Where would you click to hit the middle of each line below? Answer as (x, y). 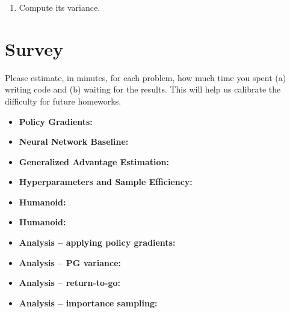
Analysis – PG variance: (70, 262)
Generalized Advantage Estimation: (94, 161)
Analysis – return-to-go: (70, 283)
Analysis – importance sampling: (88, 302)
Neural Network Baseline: (74, 141)
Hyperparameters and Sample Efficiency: (106, 182)
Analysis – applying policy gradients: (97, 242)
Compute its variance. (60, 7)
